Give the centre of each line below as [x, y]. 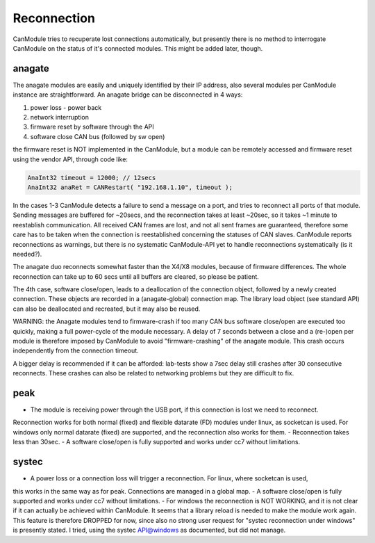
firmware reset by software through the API [92, 127]
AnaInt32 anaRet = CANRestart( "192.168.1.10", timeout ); [130, 187]
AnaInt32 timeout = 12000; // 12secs [92, 178]
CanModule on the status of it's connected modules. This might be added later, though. [138, 48]
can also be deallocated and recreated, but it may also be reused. [107, 309]
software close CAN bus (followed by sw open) [98, 136]
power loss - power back [66, 107]
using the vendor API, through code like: [70, 159]
